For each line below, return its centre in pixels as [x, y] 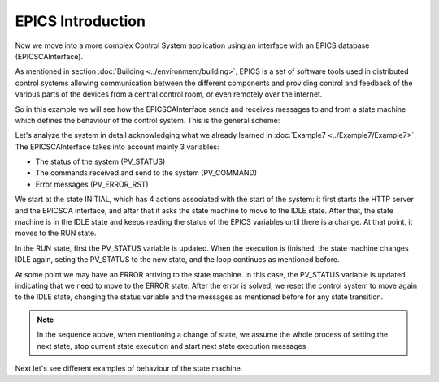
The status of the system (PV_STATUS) [100, 161]
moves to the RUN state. [56, 233]
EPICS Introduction [80, 21]
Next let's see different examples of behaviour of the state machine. [129, 368]
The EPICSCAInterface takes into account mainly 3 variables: [117, 147]
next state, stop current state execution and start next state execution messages [172, 346]
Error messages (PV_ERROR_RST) [92, 184]
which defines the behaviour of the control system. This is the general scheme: [148, 120]
